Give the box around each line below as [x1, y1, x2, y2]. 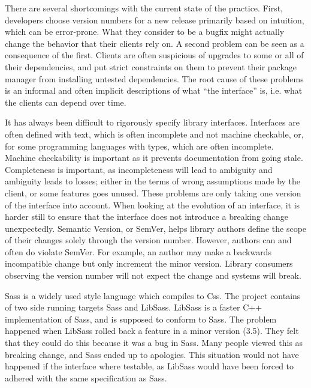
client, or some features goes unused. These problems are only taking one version [5, 186, 301, 199]
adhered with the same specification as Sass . [5, 371, 167, 384]
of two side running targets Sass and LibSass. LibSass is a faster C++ [5, 301, 262, 314]
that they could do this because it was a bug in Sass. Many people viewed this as [5, 336, 303, 349]
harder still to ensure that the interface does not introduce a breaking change [5, 210, 288, 223]
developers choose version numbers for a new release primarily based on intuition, [5, 13, 304, 26]
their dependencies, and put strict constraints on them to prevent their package [5, 60, 297, 73]
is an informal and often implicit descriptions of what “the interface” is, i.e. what [5, 84, 303, 97]
